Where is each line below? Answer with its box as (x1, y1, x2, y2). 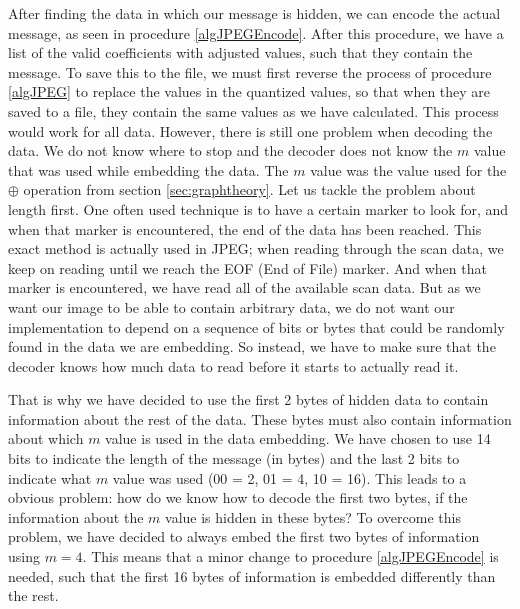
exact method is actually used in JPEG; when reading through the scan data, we (8, 238, 504, 259)
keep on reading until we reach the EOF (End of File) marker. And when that (8, 257, 487, 278)
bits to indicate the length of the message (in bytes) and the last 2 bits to (8, 448, 460, 469)
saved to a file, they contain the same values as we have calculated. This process (8, 100, 499, 121)
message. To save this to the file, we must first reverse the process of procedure (8, 61, 492, 82)
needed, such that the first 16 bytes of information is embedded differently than (8, 565, 496, 586)
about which (8, 428, 84, 449)
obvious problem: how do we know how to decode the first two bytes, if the (8, 487, 468, 508)
